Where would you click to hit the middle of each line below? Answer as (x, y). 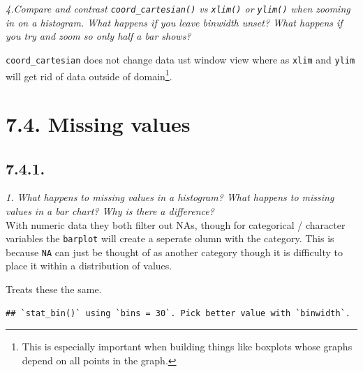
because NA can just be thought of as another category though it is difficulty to (174, 252)
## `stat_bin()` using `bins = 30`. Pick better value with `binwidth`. (178, 313)
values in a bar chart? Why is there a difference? (110, 210)
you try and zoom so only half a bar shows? (98, 36)
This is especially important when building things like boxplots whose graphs (187, 347)
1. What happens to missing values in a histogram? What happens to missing (170, 197)
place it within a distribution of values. (89, 266)
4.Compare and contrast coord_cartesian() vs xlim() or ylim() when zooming (178, 8)
